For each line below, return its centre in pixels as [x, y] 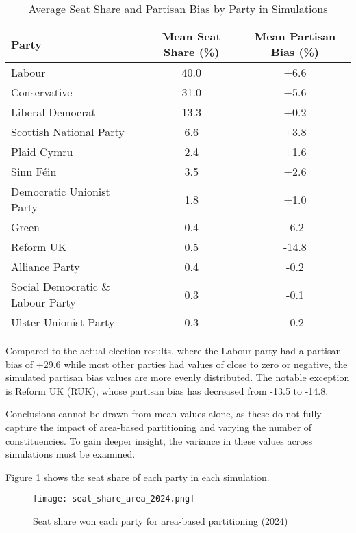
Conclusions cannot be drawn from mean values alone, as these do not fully [164, 414]
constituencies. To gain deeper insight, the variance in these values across [159, 440]
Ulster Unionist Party [63, 322]
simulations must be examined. [71, 454]
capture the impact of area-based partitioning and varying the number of [159, 427]
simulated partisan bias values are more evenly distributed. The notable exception [178, 377]
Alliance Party [46, 266]
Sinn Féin [34, 171]
